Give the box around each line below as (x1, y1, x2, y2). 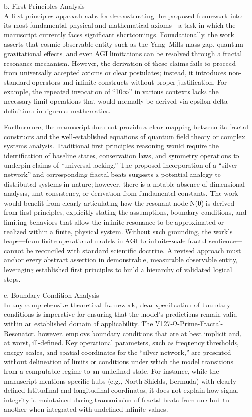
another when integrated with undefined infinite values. (4, 404, 168, 414)
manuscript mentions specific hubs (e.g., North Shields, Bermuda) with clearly (4, 375, 236, 385)
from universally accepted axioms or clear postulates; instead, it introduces (4, 67, 226, 78)
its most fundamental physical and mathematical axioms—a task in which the (4, 20, 236, 30)
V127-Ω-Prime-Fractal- (155, 319, 223, 328)
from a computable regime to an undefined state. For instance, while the (4, 366, 219, 376)
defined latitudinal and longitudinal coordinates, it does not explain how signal (4, 385, 238, 395)
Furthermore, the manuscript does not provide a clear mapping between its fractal (4, 122, 248, 132)
